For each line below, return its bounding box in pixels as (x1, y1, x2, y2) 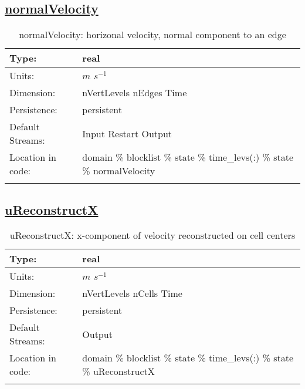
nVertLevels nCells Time (82, 286, 182, 300)
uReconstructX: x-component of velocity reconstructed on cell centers (9, 228, 296, 242)
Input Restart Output (82, 126, 172, 140)
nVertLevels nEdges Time (82, 86, 187, 100)
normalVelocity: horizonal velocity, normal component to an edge (19, 28, 286, 42)
